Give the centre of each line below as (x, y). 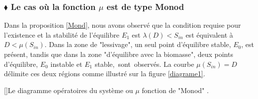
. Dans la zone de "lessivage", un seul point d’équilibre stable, (138, 44)
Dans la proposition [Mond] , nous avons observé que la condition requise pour (123, 25)
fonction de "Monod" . (175, 90)
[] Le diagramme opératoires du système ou (69, 90)
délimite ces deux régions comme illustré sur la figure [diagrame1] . (105, 74)
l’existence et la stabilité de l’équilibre (62, 34)
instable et (66, 64)
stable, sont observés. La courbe (144, 64)
